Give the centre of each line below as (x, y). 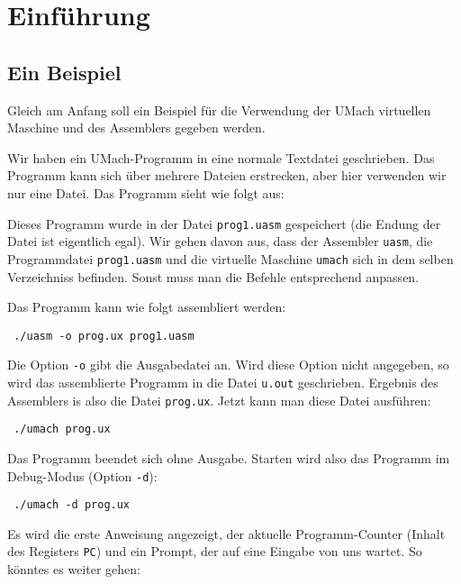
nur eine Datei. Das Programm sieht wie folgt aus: (146, 192)
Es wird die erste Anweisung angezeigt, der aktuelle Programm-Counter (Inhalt (226, 533)
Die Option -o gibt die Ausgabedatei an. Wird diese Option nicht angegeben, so (228, 365)
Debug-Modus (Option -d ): (82, 475)
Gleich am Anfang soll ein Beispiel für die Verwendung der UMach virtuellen (219, 109)
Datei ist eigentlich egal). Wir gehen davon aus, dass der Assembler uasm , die (220, 241)
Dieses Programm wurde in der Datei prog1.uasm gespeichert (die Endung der (224, 223)
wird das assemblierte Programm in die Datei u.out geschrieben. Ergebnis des (223, 383)
